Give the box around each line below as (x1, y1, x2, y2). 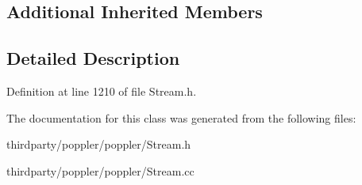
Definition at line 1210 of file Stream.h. (6, 82, 197, 99)
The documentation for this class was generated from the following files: (6, 109, 356, 126)
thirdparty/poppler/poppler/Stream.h (6, 136, 191, 153)
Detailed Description (6, 46, 180, 70)
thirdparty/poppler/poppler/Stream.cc (6, 162, 194, 179)
